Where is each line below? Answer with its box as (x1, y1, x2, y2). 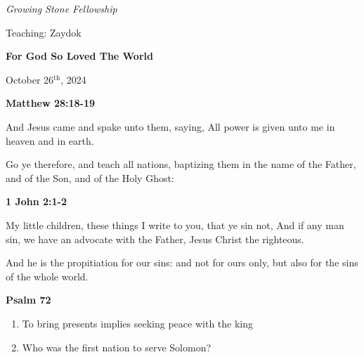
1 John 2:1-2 (6, 194, 67, 209)
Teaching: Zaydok (6, 25, 82, 39)
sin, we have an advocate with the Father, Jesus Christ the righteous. (6, 231, 304, 246)
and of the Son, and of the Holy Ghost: (6, 170, 174, 185)
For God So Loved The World (6, 48, 153, 63)
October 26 (6, 72, 54, 86)
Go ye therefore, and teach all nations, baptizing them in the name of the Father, (6, 157, 356, 171)
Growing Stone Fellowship (6, 1, 117, 15)
